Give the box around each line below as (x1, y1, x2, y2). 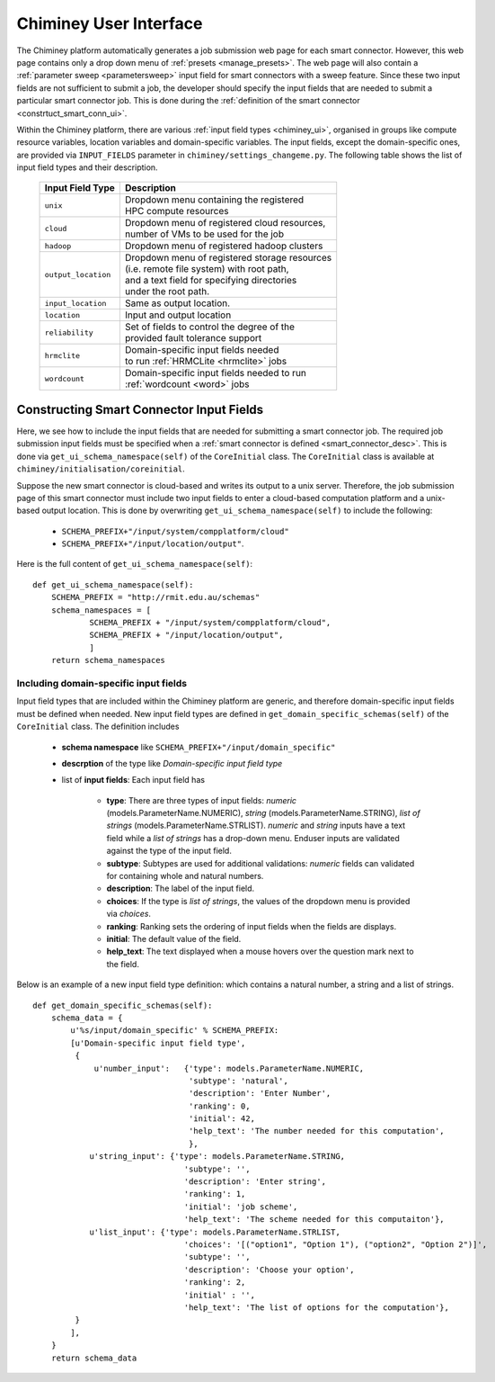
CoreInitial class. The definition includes (16, 721, 180, 732)
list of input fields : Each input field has (61, 775, 206, 785)
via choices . (106, 909, 152, 920)
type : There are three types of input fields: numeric (106, 794, 296, 805)
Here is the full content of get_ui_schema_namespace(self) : (16, 559, 253, 570)
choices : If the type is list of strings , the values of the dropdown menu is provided (106, 895, 411, 906)
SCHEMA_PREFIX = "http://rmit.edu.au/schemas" (50, 592, 261, 603)
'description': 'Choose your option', (183, 1264, 355, 1275)
